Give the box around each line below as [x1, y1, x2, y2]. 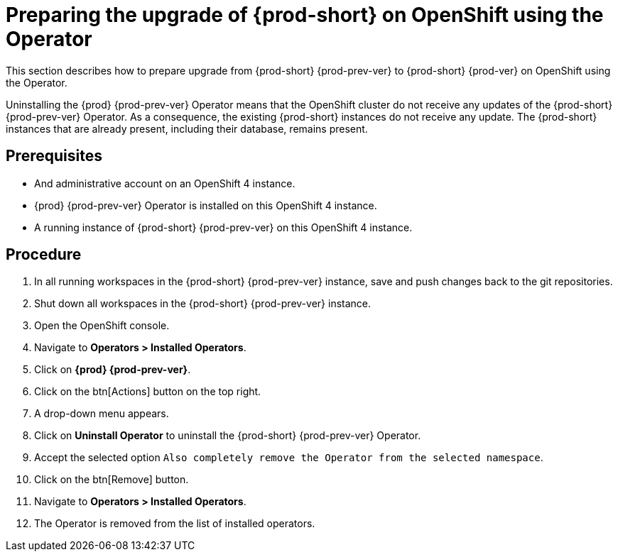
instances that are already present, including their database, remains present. [6, 122, 368, 135]
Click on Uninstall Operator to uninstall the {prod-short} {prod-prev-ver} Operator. [34, 429, 421, 442]
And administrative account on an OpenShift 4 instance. [34, 177, 296, 189]
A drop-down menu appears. [34, 407, 169, 420]
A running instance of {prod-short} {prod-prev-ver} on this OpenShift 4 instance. [34, 221, 413, 233]
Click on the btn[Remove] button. [34, 473, 189, 486]
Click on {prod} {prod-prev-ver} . [34, 363, 191, 376]
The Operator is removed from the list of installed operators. [34, 517, 315, 530]
